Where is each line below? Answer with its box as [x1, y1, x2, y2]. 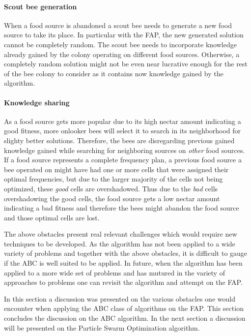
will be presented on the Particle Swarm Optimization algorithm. [4, 322, 200, 333]
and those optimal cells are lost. [4, 212, 100, 222]
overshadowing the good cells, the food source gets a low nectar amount [4, 193, 220, 203]
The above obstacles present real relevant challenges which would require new [4, 229, 237, 239]
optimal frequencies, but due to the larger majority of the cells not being [4, 174, 223, 184]
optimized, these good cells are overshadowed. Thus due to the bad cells [4, 183, 218, 193]
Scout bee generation [4, 1, 77, 11]
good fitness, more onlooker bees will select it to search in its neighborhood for [4, 125, 241, 136]
